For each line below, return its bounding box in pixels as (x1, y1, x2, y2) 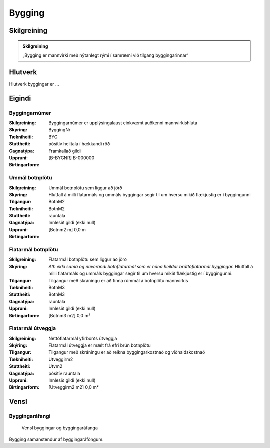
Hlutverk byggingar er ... (9, 81, 59, 87)
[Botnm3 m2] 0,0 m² (48, 312, 91, 318)
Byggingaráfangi (9, 413, 51, 420)
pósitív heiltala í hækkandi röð (48, 141, 110, 147)
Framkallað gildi (48, 148, 81, 154)
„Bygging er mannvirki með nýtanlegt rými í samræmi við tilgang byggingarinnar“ (22, 52, 189, 58)
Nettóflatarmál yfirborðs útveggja (48, 335, 117, 341)
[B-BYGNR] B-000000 (48, 155, 95, 161)
